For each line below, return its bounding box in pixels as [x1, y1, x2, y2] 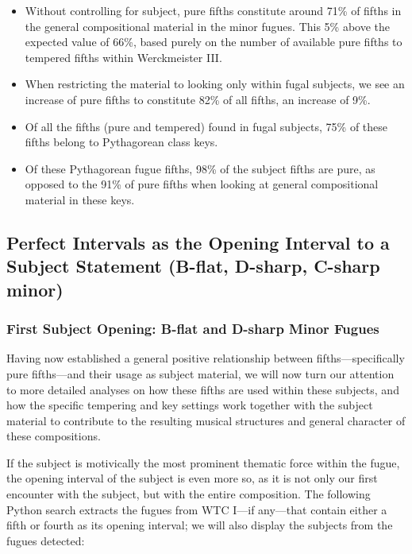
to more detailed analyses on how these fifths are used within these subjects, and [6, 381, 399, 397]
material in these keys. [25, 191, 135, 207]
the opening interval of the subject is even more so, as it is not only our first [6, 470, 378, 486]
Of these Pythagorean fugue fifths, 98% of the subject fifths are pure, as [25, 160, 375, 176]
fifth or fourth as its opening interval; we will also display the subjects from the [6, 517, 393, 533]
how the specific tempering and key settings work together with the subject [6, 397, 373, 413]
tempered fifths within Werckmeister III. [25, 48, 222, 65]
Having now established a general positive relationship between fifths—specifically [6, 350, 405, 366]
